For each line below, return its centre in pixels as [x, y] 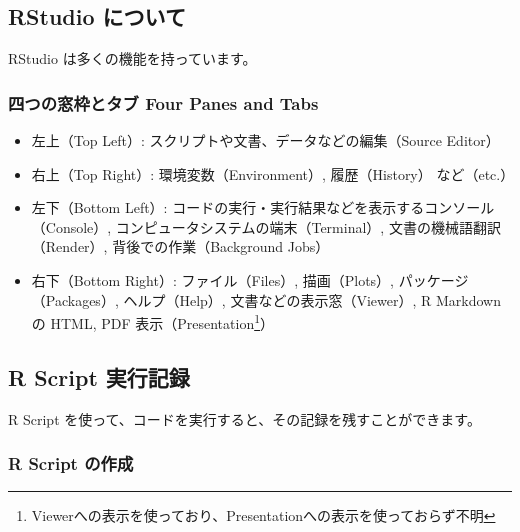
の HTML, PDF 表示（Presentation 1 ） [153, 321]
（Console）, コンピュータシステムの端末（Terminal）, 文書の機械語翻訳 [266, 226]
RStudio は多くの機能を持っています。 [132, 58]
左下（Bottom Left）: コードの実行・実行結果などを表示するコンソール [263, 207]
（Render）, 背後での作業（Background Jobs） [180, 246]
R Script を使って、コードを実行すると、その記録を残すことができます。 [244, 418]
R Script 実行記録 [99, 376]
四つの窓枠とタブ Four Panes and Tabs [163, 102]
